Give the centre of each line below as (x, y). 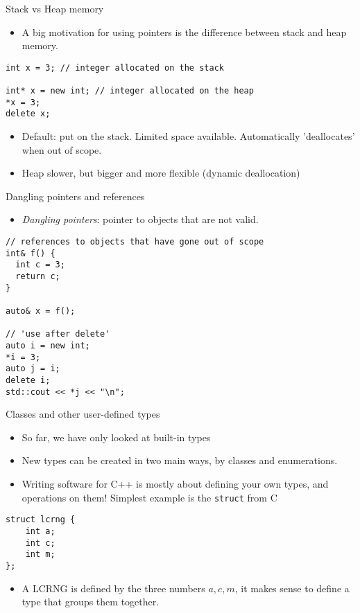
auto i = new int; (48, 345)
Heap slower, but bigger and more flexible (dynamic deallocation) (161, 173)
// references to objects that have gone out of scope (135, 242)
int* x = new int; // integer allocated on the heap (130, 91)
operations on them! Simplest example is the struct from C (149, 497)
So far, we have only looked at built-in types (116, 437)
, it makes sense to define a (292, 588)
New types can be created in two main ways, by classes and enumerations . (180, 460)
